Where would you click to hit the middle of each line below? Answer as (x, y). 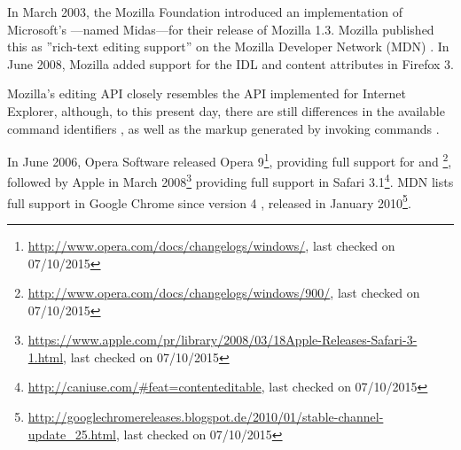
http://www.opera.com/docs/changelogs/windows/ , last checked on (211, 245)
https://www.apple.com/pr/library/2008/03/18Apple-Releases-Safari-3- (223, 340)
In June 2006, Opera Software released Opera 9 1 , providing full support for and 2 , (230, 160)
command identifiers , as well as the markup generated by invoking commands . (223, 128)
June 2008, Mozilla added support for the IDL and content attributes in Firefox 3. (230, 63)
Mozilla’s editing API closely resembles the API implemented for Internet (207, 93)
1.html (46, 357)
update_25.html (72, 434)
